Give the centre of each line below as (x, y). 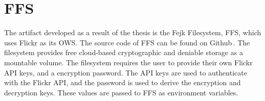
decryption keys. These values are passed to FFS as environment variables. (121, 92)
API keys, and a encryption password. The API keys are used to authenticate (126, 72)
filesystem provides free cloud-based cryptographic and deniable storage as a (124, 52)
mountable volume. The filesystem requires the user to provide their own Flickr (128, 62)
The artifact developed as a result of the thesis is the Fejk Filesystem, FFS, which (133, 32)
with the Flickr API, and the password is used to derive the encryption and (123, 82)
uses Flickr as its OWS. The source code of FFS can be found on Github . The (127, 42)
